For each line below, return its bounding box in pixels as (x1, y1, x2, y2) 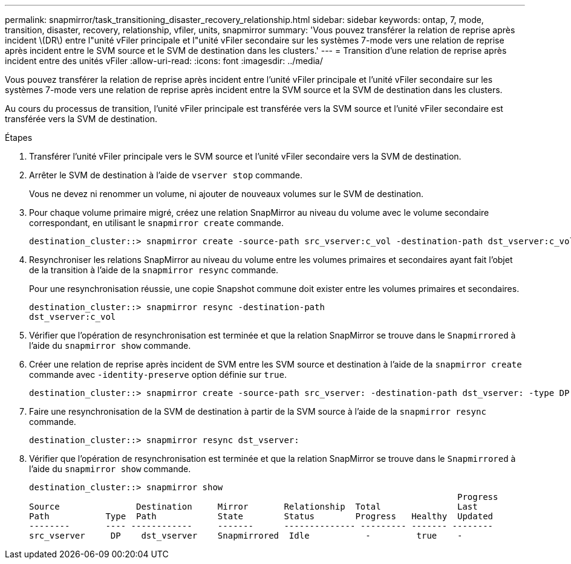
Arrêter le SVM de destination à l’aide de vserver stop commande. (29, 170, 302, 180)
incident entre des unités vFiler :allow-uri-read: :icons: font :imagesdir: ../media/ (5, 56, 323, 66)
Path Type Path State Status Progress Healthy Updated (29, 511, 494, 521)
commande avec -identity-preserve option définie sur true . (29, 369, 287, 380)
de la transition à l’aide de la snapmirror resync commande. (29, 265, 279, 275)
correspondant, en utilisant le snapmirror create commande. (29, 218, 284, 228)
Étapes (5, 132, 33, 143)
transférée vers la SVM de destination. (5, 114, 157, 124)
